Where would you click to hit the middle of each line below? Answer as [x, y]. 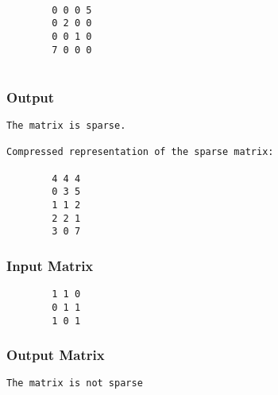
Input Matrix [50, 265]
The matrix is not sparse [75, 383]
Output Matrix [56, 355]
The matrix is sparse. [66, 126]
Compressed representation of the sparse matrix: [140, 152]
